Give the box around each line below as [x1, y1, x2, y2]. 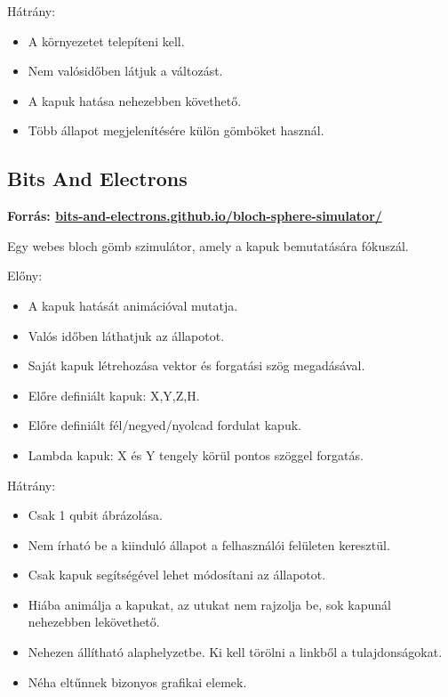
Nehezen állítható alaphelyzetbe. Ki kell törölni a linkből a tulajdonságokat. [28, 643, 443, 661]
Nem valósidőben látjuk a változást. [28, 61, 223, 80]
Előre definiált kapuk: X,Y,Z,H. [28, 385, 200, 404]
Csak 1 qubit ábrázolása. [28, 506, 163, 524]
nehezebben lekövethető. [28, 612, 160, 631]
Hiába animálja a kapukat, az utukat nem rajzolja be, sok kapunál [28, 595, 391, 613]
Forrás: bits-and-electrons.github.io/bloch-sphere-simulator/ [7, 207, 382, 225]
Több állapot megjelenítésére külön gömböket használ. [28, 121, 324, 140]
